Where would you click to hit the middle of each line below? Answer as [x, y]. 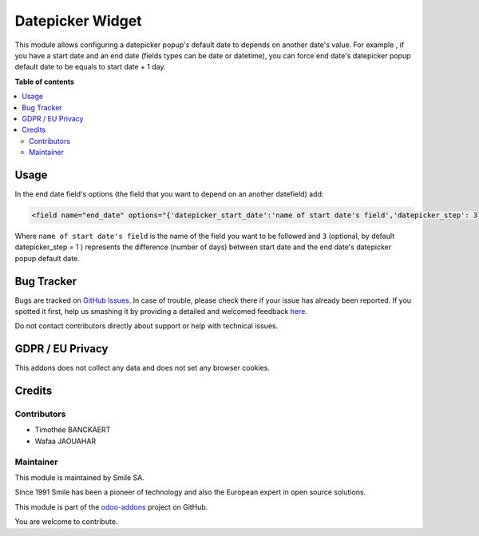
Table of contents [45, 81]
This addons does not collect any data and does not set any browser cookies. [143, 368]
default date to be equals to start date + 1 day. [90, 67]
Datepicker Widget [79, 21]
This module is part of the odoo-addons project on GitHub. [111, 506]
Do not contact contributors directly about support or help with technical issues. [146, 326]
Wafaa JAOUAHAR [65, 441]
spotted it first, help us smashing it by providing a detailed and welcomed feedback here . [161, 312]
